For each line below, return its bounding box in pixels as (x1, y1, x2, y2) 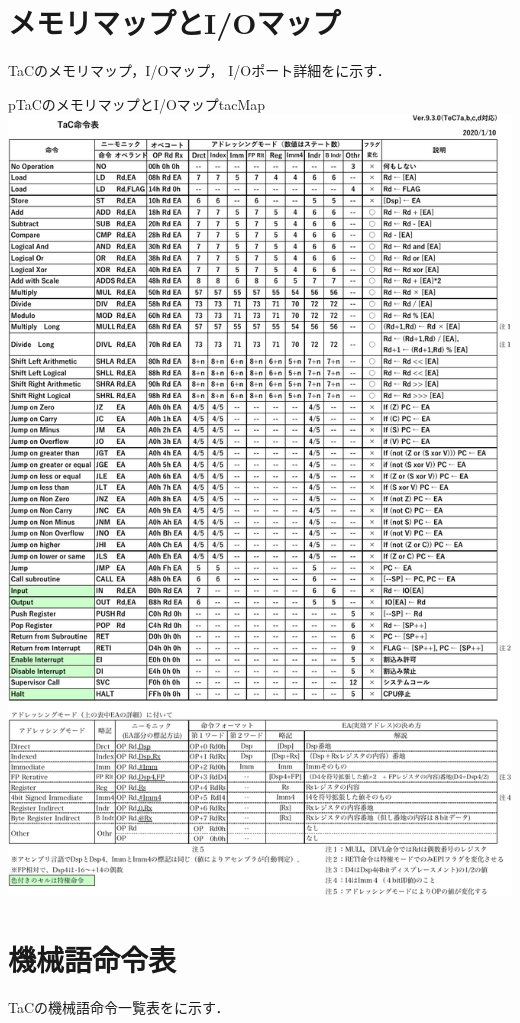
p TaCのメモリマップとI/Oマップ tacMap (8, 93, 266, 114)
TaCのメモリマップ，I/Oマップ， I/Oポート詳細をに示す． (8, 60, 391, 81)
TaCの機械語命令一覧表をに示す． (8, 996, 230, 1017)
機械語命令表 (8, 939, 177, 980)
